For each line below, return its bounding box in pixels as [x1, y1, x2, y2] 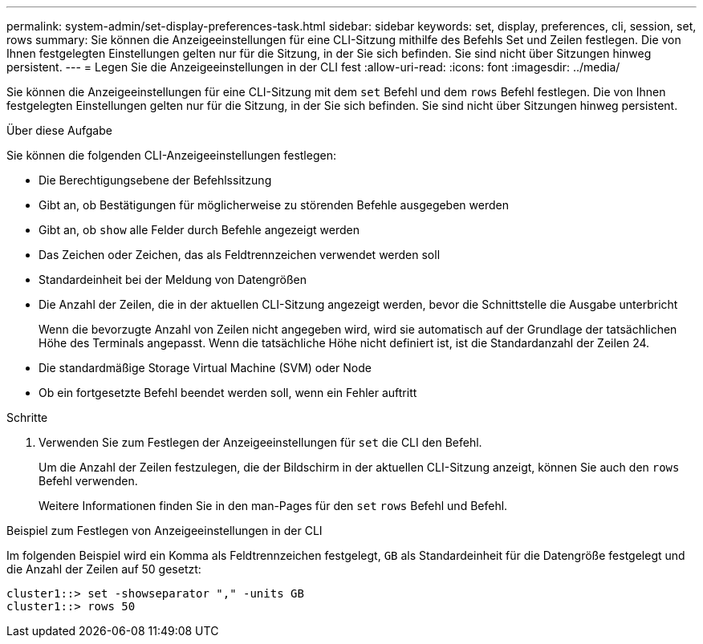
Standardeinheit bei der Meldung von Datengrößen [39, 273, 307, 286]
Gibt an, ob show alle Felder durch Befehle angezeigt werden [39, 223, 360, 237]
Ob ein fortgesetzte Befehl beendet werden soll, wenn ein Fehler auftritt [39, 386, 417, 399]
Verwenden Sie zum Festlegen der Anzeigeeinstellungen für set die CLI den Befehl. [39, 435, 482, 449]
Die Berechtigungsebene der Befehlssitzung [39, 173, 272, 187]
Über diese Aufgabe [6, 124, 112, 137]
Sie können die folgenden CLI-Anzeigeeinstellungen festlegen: [6, 148, 336, 162]
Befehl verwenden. [39, 474, 138, 488]
